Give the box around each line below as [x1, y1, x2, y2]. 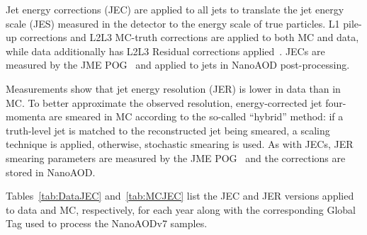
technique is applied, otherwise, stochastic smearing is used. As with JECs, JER [6, 137, 354, 151]
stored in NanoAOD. [6, 164, 96, 179]
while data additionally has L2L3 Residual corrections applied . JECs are [6, 43, 325, 58]
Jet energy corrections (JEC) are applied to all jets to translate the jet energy [6, 2, 344, 16]
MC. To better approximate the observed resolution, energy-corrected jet [6, 95, 322, 110]
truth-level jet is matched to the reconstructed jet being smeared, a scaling [6, 122, 330, 137]
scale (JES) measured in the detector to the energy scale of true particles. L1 [6, 16, 340, 30]
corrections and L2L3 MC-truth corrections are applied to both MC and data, [20, 30, 359, 45]
